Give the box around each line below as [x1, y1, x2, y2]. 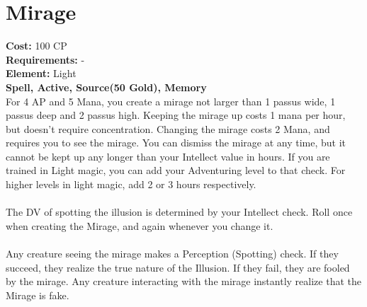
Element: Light [6, 66, 77, 81]
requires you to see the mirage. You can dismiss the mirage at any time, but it [6, 135, 346, 150]
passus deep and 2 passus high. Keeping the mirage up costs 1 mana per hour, [6, 108, 346, 122]
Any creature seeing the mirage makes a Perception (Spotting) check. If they [6, 246, 339, 261]
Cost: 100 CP [6, 38, 67, 53]
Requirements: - [6, 52, 85, 66]
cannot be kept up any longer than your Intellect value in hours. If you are [6, 149, 330, 163]
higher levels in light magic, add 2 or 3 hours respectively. [6, 177, 256, 192]
